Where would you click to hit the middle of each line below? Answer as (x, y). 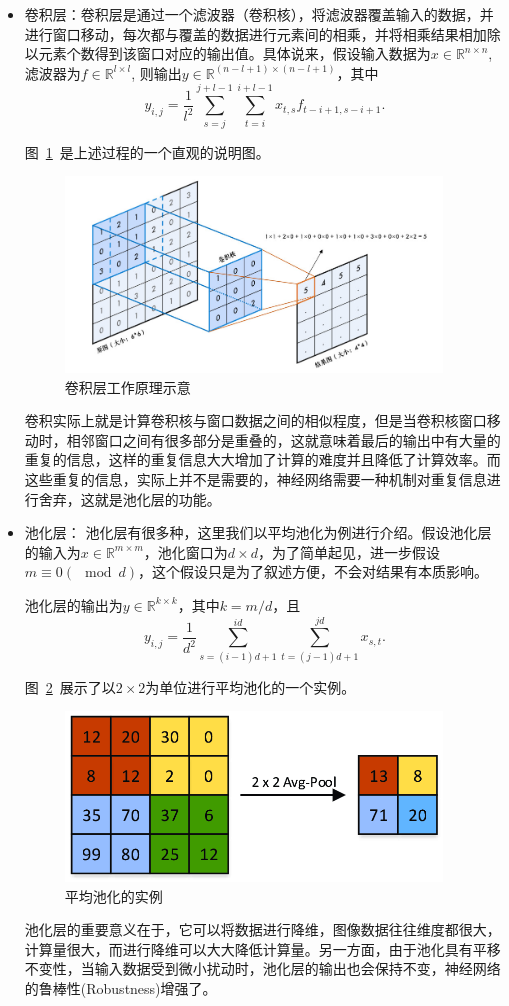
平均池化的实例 (113, 895)
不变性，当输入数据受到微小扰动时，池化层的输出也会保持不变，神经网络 (262, 968)
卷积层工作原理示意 (127, 386)
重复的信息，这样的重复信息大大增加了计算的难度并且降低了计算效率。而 (262, 459)
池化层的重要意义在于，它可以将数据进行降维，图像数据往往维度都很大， (262, 929)
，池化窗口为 (185, 551)
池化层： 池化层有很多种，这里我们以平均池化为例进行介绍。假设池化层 (258, 532)
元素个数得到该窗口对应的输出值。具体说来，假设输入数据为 (234, 53)
